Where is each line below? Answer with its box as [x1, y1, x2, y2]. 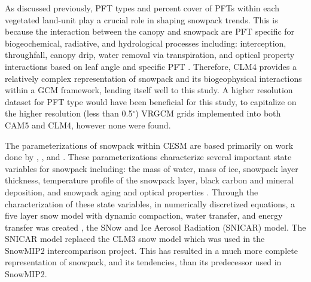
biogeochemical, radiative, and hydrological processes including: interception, [5, 36, 286, 49]
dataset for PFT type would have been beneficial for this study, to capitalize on [5, 95, 297, 108]
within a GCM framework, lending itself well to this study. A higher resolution [5, 84, 293, 96]
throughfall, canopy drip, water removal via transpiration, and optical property [5, 48, 295, 61]
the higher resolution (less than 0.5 [5, 107, 133, 119]
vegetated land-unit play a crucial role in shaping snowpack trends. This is [5, 13, 278, 26]
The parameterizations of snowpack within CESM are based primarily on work [5, 139, 294, 151]
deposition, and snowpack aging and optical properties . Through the [5, 185, 258, 198]
